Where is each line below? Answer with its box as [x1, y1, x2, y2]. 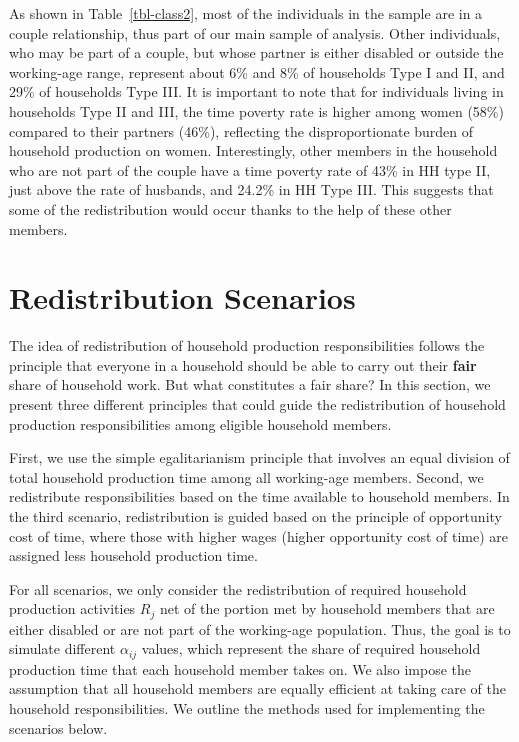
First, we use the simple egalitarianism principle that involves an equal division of [9, 447, 510, 468]
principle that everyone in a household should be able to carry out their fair [9, 354, 477, 375]
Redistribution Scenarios [9, 277, 356, 318]
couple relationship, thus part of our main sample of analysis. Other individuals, [9, 22, 501, 43]
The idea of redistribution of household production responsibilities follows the [9, 335, 485, 356]
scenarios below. [9, 717, 108, 738]
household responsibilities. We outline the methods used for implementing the [9, 698, 485, 719]
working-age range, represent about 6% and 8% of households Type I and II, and [9, 61, 505, 82]
